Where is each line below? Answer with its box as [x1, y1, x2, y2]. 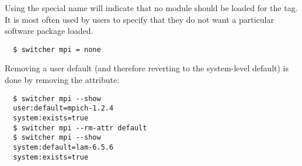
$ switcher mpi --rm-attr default [13, 123, 147, 132]
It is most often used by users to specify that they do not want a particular [5, 13, 275, 25]
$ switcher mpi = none [13, 45, 101, 54]
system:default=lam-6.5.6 [13, 143, 114, 151]
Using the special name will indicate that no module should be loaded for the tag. [5, 2, 298, 13]
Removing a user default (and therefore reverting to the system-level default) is [5, 62, 289, 74]
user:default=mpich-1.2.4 [13, 104, 114, 113]
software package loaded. [5, 25, 93, 37]
